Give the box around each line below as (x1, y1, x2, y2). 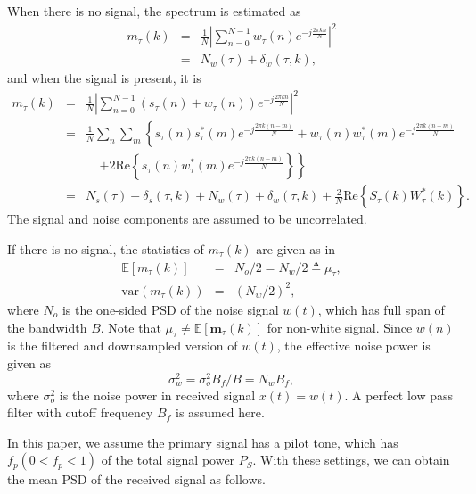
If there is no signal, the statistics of (7, 239, 204, 258)
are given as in (256, 239, 336, 258)
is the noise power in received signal (59, 385, 256, 404)
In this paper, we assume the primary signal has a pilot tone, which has (7, 432, 398, 451)
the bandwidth (7, 317, 87, 336)
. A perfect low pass (344, 385, 454, 404)
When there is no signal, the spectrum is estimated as (7, 2, 301, 20)
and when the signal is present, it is (7, 69, 201, 87)
